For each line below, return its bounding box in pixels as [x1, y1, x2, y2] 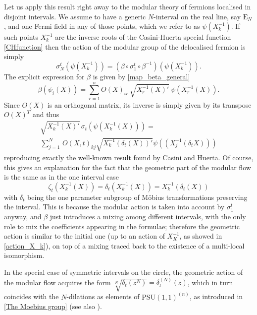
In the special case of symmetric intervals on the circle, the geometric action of [4, 266, 243, 277]
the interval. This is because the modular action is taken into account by [4, 201, 225, 212]
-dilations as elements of [66, 291, 140, 302]
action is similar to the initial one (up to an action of [4, 231, 165, 241]
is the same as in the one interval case [4, 172, 119, 182]
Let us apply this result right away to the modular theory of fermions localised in [4, 1, 251, 11]
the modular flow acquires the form [4, 277, 111, 287]
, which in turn [187, 277, 233, 287]
